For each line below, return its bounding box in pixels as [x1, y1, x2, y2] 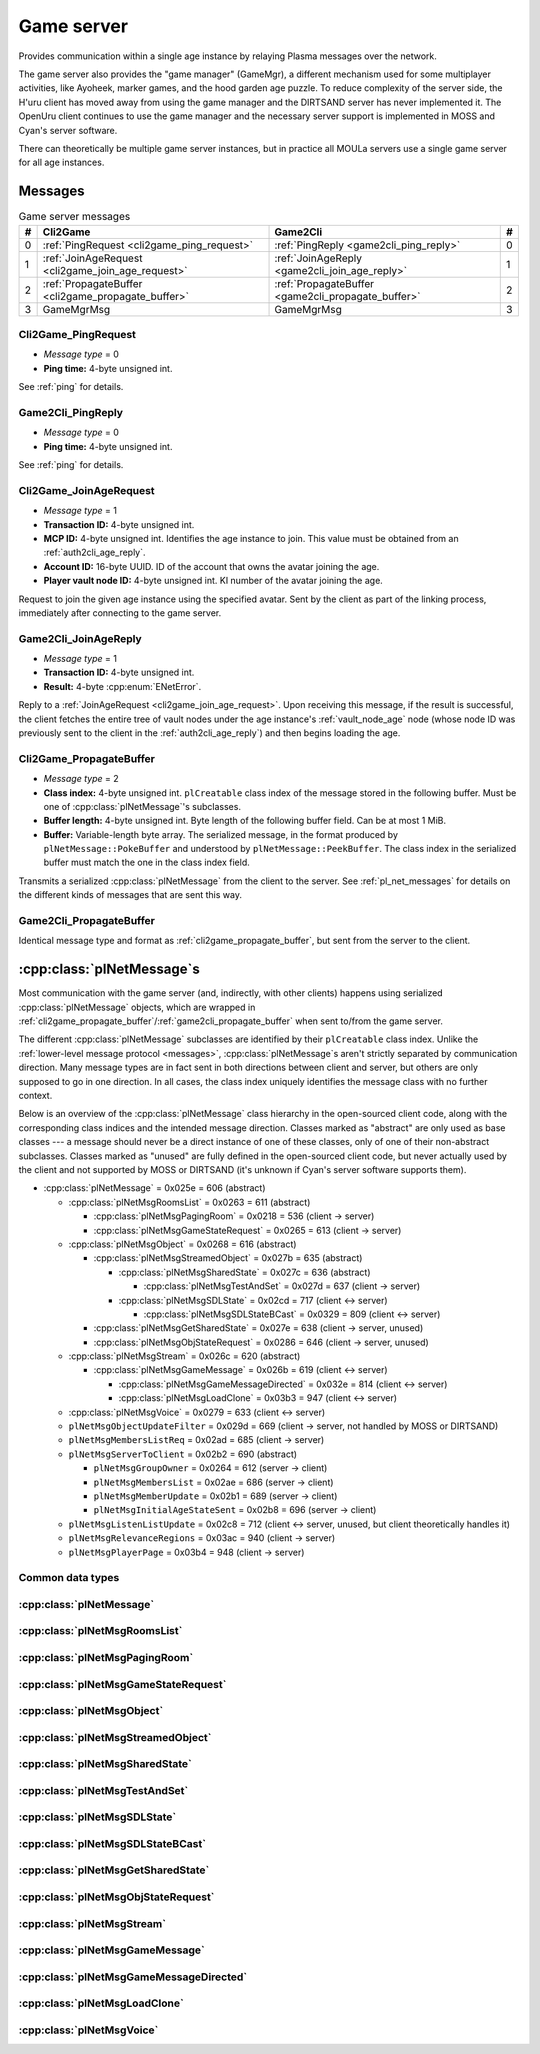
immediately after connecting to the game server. [18, 606, 222, 619]
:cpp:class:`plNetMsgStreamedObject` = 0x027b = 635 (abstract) [93, 1252, 363, 1264]
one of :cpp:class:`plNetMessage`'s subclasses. [43, 800, 242, 812]
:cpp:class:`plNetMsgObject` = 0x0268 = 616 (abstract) [68, 1238, 297, 1250]
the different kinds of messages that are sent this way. [18, 889, 242, 901]
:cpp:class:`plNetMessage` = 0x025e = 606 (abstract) [43, 1182, 266, 1194]
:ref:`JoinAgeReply [274, 251, 362, 265]
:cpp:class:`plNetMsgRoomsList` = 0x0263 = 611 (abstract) [68, 1196, 311, 1208]
